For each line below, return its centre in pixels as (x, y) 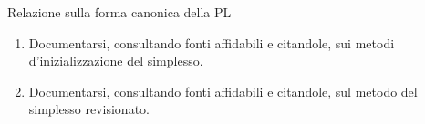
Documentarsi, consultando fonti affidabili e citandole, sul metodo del (223, 91)
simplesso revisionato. (89, 109)
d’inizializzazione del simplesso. (116, 61)
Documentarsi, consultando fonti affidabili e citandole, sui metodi (212, 42)
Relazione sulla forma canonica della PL (119, 12)
